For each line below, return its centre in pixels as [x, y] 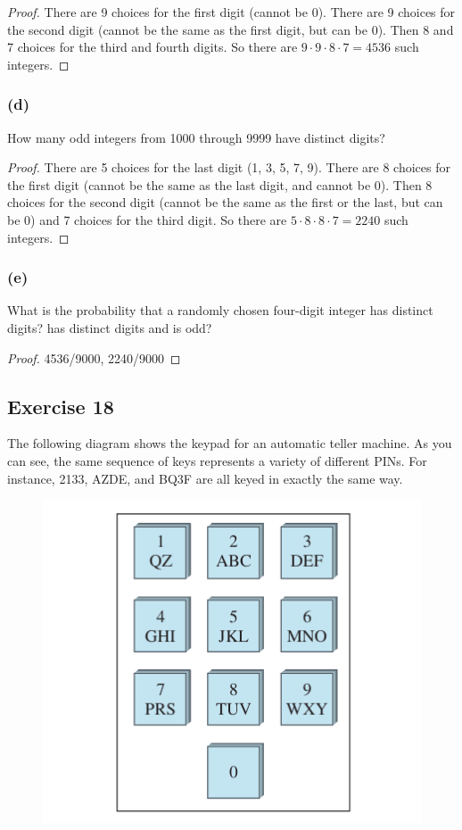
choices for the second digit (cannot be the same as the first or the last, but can [225, 202]
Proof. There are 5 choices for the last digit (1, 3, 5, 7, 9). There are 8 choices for [229, 167]
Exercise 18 [61, 406]
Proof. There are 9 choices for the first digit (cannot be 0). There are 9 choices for [231, 12]
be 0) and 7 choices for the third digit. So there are [147, 219]
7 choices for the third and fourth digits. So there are [153, 47]
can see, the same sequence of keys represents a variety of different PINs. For [217, 460]
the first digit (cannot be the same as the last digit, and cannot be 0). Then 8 [220, 184]
